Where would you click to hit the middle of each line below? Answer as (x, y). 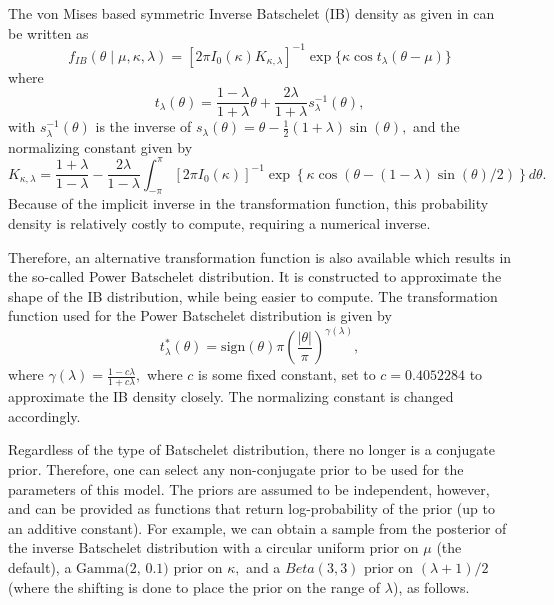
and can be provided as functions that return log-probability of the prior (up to (251, 508)
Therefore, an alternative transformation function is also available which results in (260, 256)
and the (436, 126)
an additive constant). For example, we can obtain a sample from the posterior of (257, 527)
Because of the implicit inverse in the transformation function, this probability (248, 203)
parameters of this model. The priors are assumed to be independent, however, (249, 488)
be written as (48, 32)
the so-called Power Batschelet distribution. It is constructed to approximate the (255, 276)
